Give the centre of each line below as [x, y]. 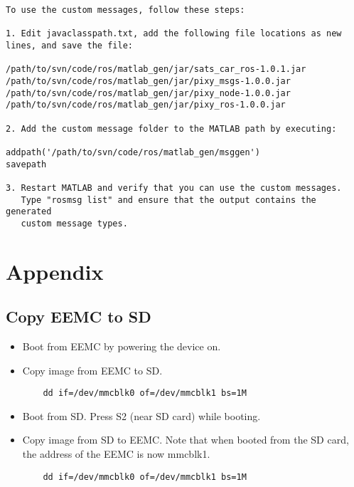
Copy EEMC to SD [79, 316]
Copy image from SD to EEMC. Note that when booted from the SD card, [186, 440]
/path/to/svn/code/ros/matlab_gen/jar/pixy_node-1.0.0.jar [148, 93]
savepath [26, 164]
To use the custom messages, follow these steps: [125, 10]
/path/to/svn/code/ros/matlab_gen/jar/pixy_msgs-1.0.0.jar [148, 81]
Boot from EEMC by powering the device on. [122, 346]
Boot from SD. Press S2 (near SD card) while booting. [141, 415]
